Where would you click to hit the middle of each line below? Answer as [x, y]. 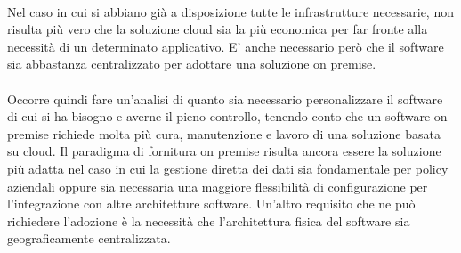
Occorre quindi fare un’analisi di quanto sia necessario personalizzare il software [225, 98]
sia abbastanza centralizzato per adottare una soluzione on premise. [192, 64]
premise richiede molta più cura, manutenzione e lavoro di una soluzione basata [224, 133]
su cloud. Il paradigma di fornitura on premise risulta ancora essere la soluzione [224, 151]
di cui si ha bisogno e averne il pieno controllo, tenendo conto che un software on [227, 116]
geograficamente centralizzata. [89, 238]
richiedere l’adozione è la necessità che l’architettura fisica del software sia [209, 220]
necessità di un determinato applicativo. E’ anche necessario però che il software [226, 46]
